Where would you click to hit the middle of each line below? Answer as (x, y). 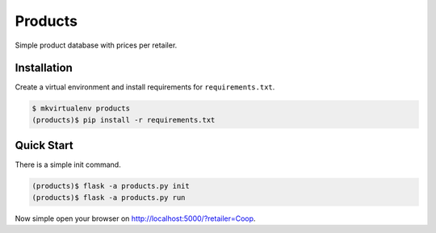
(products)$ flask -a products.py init (111, 186)
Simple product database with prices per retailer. (96, 45)
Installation (44, 68)
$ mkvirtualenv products (81, 108)
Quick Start (44, 146)
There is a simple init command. (68, 164)
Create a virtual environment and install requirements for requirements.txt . (145, 87)
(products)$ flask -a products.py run (109, 197)
